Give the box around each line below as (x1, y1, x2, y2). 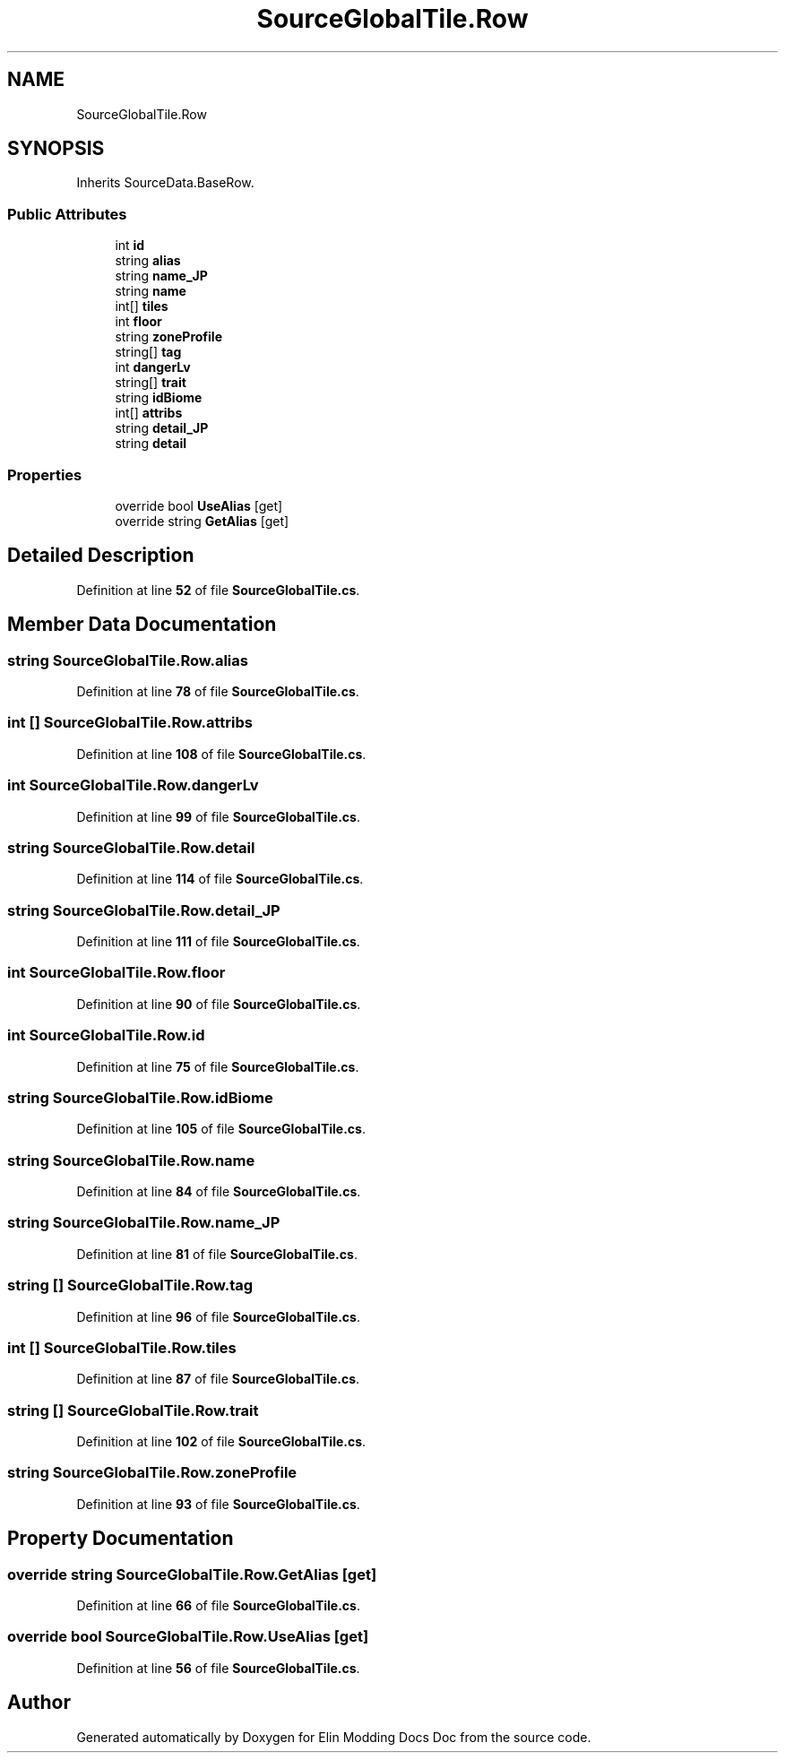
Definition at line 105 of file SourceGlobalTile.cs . (76, 1121, 366, 1137)
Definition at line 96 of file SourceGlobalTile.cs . (76, 1308, 360, 1324)
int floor (115, 314, 162, 330)
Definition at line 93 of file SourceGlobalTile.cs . (76, 1496, 360, 1512)
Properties (7, 465, 82, 484)
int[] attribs (115, 405, 183, 421)
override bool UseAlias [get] (115, 497, 283, 513)
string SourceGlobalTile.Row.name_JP (7, 1213, 280, 1232)
